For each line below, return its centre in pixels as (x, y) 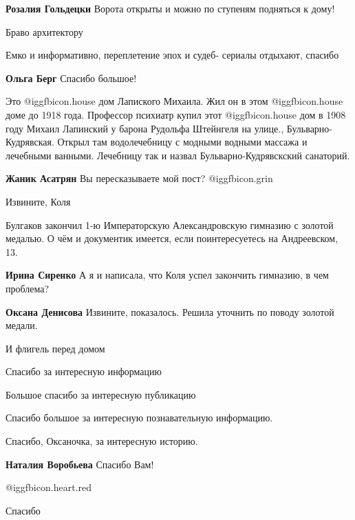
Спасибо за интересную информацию (84, 371)
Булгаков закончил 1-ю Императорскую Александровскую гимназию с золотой (170, 224)
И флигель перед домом (55, 348)
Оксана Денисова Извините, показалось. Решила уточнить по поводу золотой (170, 311)
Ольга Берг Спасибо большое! (71, 78)
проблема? (28, 288)
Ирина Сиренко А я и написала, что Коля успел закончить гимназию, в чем (167, 275)
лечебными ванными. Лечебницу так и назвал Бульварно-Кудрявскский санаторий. (178, 155)
